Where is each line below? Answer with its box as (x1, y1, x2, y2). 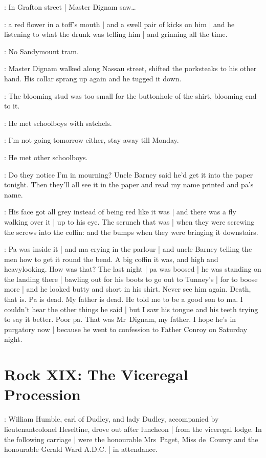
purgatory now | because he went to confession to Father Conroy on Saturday (4, 323, 248, 334)
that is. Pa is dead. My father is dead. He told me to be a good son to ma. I (4, 294, 243, 304)
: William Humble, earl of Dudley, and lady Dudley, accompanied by (4, 413, 219, 424)
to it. (4, 100, 20, 111)
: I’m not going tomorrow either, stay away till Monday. (4, 135, 179, 145)
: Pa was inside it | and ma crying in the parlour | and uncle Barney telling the (4, 244, 252, 254)
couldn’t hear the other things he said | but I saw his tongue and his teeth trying (4, 303, 258, 314)
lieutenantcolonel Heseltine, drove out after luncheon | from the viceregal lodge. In (4, 423, 262, 434)
